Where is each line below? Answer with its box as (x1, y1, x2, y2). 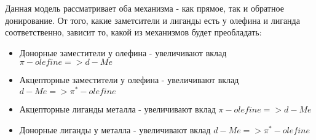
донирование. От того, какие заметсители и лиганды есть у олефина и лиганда (5, 13, 300, 26)
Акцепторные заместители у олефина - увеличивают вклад (19, 73, 239, 86)
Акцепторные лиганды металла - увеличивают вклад (19, 103, 216, 116)
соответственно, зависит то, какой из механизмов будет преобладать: (5, 26, 262, 39)
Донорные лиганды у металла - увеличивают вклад (19, 123, 211, 136)
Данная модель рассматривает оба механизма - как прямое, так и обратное (5, 2, 284, 14)
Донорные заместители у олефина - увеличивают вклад (19, 46, 227, 59)
